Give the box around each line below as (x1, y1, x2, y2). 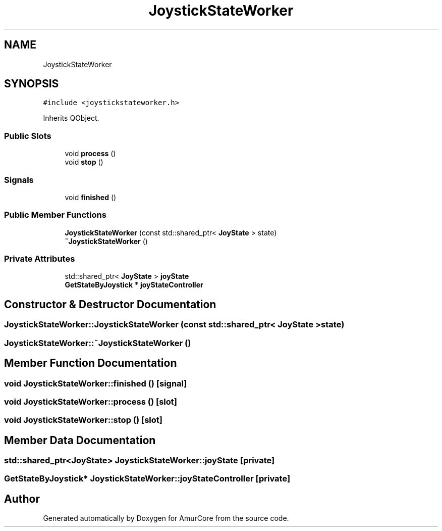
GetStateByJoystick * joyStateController (65, 280, 203, 289)
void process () (65, 149, 116, 158)
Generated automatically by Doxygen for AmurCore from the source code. (43, 514, 289, 523)
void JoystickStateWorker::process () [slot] (4, 396, 177, 407)
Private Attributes (4, 254, 75, 264)
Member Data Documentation (4, 433, 156, 447)
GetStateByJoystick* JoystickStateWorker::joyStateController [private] (4, 473, 291, 484)
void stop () (65, 158, 103, 167)
